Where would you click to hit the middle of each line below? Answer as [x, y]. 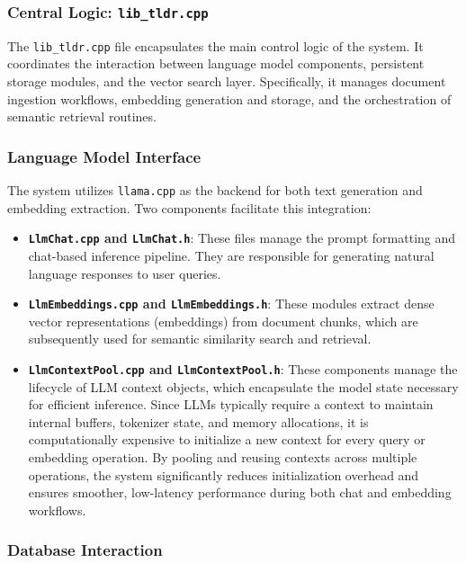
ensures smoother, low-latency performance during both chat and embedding [240, 492]
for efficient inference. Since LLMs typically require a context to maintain [231, 404]
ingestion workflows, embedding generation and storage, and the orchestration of [229, 98]
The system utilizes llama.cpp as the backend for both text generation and [215, 190]
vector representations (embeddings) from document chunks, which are [223, 321]
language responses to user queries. [125, 273]
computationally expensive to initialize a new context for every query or [227, 439]
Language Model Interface [104, 156]
